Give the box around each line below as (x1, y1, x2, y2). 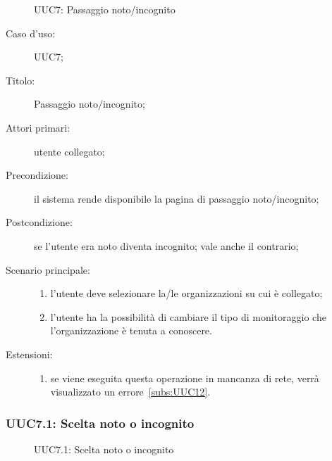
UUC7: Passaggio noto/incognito (34, 2, 176, 16)
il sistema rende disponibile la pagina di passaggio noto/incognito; (34, 191, 319, 206)
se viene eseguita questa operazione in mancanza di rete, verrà (50, 370, 319, 385)
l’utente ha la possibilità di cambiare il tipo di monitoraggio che (50, 309, 326, 324)
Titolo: (6, 72, 35, 87)
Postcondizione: (6, 215, 73, 229)
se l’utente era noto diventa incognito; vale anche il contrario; (34, 238, 299, 253)
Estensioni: (6, 346, 53, 361)
